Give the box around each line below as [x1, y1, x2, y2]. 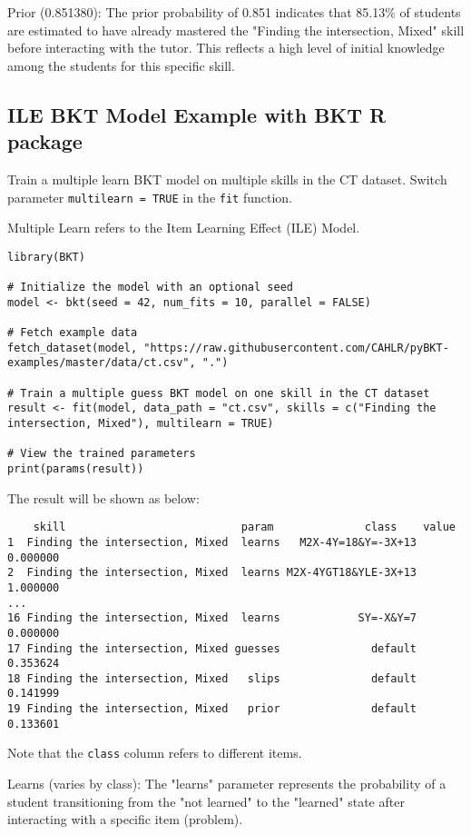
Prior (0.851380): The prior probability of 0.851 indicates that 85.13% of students [7, 3, 461, 21]
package [7, 127, 83, 155]
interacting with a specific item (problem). [7, 810, 243, 829]
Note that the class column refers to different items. [7, 743, 302, 762]
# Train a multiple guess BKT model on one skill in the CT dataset [7, 386, 430, 400]
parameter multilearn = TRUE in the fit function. [7, 187, 293, 206]
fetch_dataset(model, [7, 341, 138, 354]
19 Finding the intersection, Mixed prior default [7, 702, 417, 716]
